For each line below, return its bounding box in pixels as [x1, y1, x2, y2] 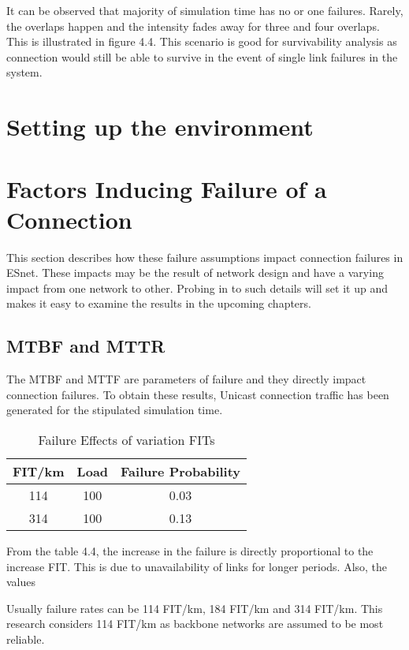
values [6, 573, 36, 590]
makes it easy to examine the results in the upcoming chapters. [6, 295, 311, 312]
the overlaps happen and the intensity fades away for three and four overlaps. [6, 17, 380, 34]
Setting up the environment [6, 110, 314, 143]
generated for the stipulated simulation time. [6, 402, 223, 418]
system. [6, 64, 43, 80]
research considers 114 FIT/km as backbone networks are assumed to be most [6, 615, 384, 632]
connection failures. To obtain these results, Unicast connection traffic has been [6, 386, 389, 402]
